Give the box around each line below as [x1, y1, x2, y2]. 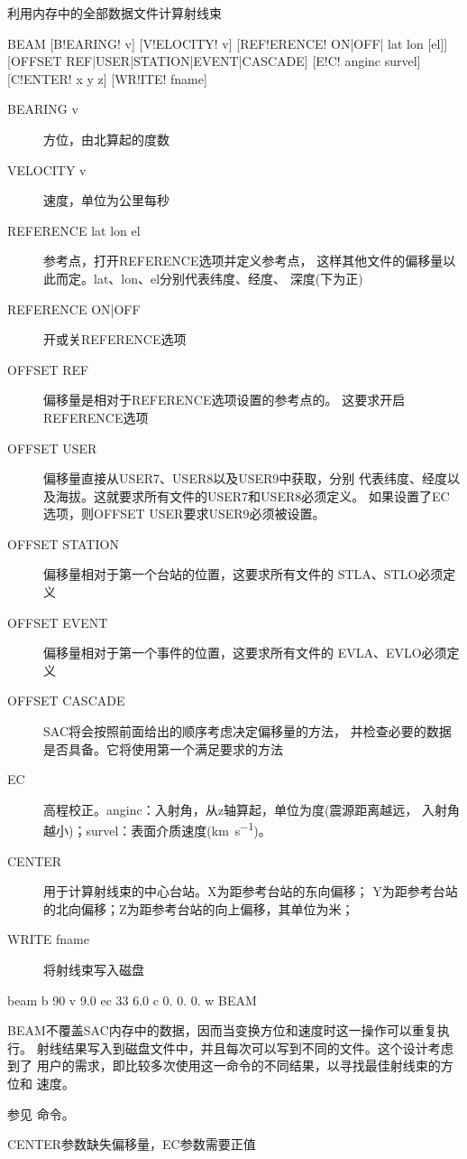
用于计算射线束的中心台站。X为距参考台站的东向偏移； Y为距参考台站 [43, 882, 458, 901]
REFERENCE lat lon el [7, 220, 141, 239]
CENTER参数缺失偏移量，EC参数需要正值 [7, 1135, 256, 1154]
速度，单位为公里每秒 [43, 191, 169, 210]
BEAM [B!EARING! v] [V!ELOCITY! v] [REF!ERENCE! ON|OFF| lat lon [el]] [7, 33, 448, 52]
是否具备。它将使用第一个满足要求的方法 [43, 739, 283, 758]
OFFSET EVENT [7, 612, 108, 631]
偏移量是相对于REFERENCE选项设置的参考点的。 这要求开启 [43, 390, 406, 409]
